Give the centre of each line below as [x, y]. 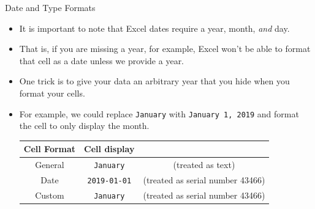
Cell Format [50, 149]
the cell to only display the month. [84, 126]
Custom [50, 195]
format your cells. [52, 93]
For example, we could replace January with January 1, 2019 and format [159, 113]
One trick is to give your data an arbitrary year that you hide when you [154, 81]
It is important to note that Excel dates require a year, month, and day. [154, 28]
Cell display [109, 149]
